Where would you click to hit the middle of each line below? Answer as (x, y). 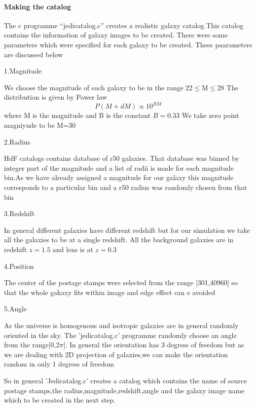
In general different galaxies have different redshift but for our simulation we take (127, 230)
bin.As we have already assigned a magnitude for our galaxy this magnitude (119, 177)
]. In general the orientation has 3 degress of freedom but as (154, 345)
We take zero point (210, 115)
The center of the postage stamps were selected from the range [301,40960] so (121, 282)
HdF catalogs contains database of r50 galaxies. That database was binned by (122, 158)
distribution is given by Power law (55, 97)
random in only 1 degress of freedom (59, 364)
